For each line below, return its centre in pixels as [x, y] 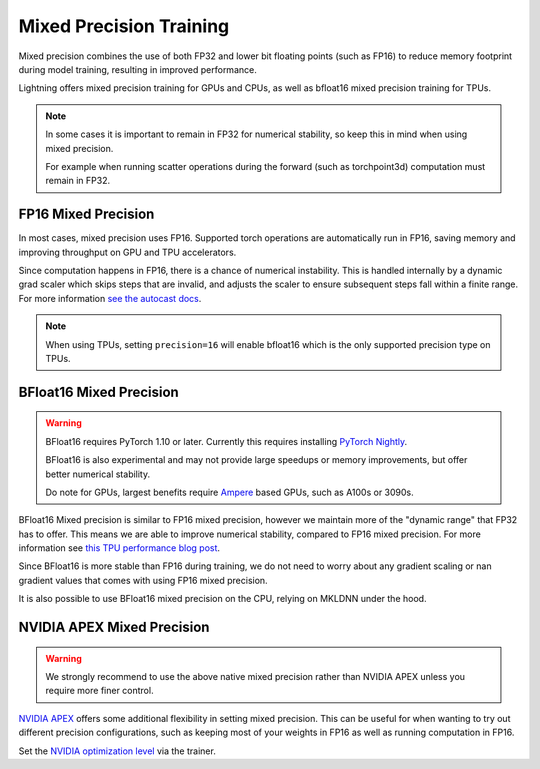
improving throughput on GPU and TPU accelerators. [127, 252]
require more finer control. [99, 691]
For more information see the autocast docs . [110, 298]
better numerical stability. [98, 474]
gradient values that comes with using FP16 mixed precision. [143, 580]
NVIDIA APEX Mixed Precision [114, 627]
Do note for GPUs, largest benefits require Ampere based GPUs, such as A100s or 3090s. [229, 492]
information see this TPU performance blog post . [119, 548]
